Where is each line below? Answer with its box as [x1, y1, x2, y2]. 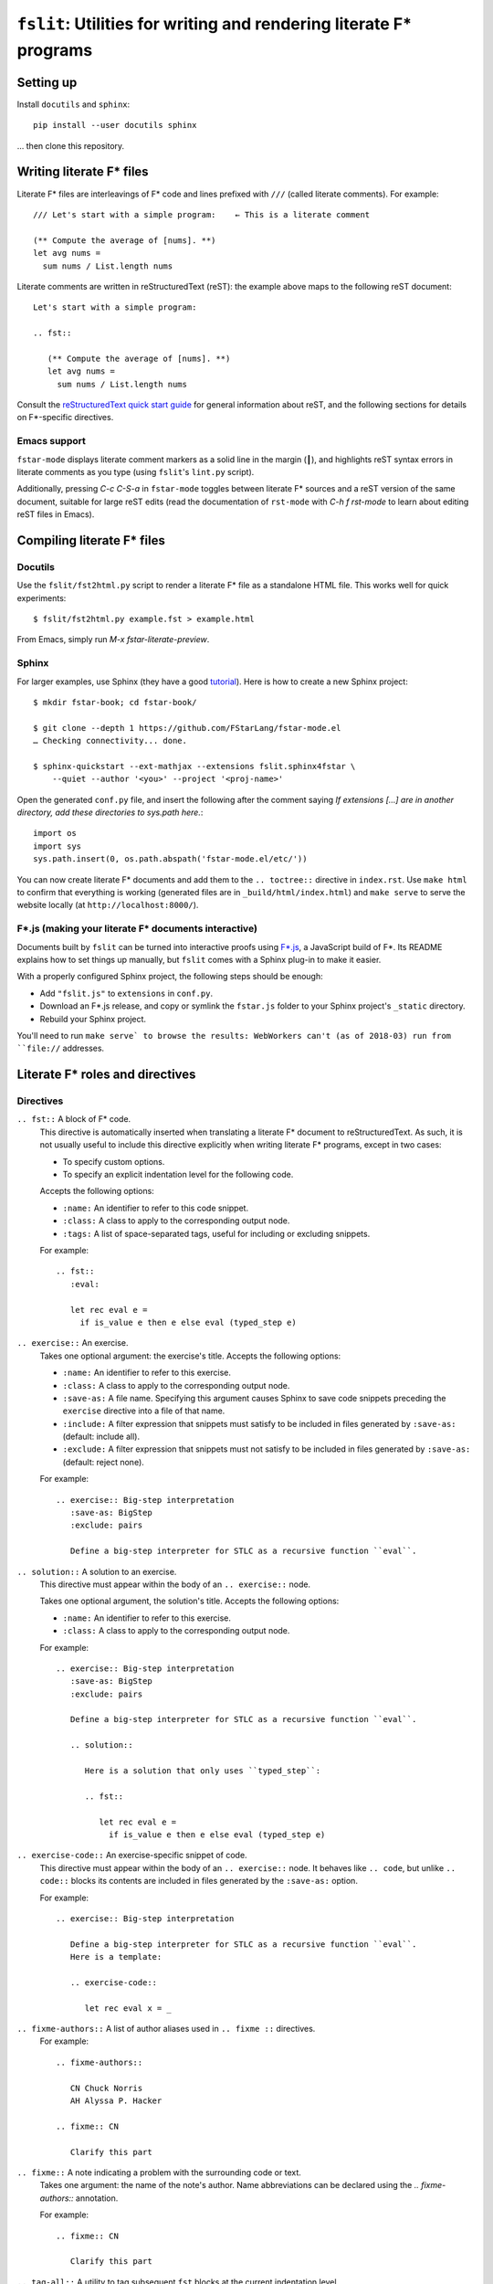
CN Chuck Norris [69, 2083, 143, 2093]
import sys [33, 841, 82, 851]
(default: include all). [62, 1431, 141, 1443]
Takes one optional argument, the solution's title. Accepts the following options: [39, 1595, 340, 1607]
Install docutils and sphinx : [16, 99, 131, 110]
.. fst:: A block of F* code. [16, 1114, 131, 1125]
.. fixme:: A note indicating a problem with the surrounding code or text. [16, 2166, 301, 2178]
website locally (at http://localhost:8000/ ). [16, 900, 199, 911]
